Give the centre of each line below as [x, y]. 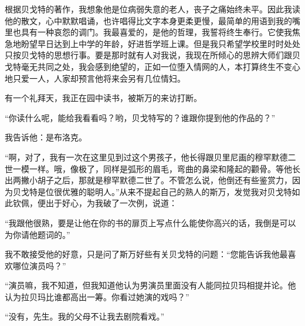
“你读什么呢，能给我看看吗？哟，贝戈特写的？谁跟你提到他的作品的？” [140, 117]
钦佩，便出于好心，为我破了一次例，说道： [95, 203]
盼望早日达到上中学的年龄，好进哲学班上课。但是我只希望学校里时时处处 [160, 43]
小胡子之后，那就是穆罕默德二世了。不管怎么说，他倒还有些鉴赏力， [160, 180]
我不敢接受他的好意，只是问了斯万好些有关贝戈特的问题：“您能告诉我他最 [146, 254]
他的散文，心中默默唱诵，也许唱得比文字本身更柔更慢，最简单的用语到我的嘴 [152, 20]
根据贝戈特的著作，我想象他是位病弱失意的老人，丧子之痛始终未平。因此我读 [152, 9]
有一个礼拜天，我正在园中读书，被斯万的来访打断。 [103, 98]
